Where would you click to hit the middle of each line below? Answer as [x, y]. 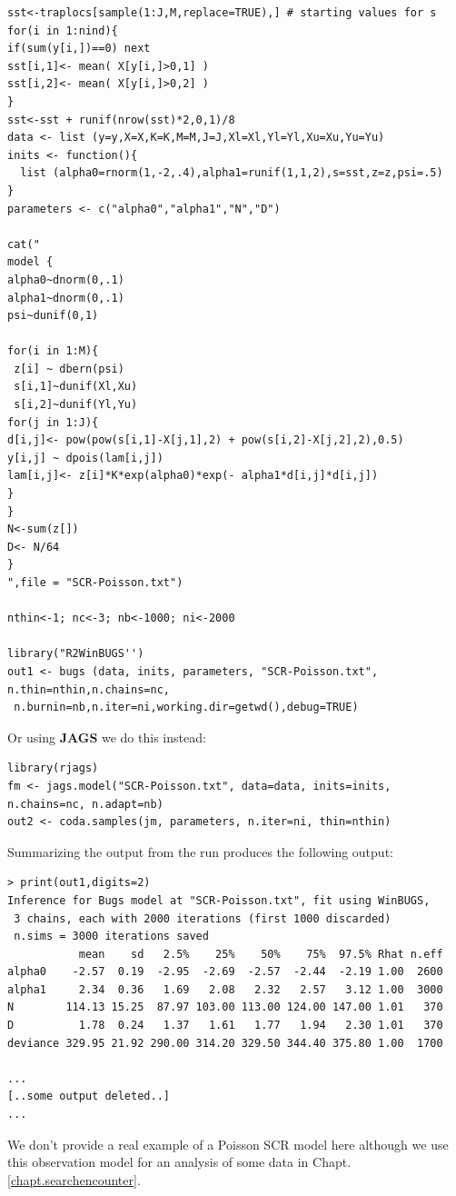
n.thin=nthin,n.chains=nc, [89, 689]
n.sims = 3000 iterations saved [111, 937]
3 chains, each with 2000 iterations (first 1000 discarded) [203, 918]
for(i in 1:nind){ [63, 30]
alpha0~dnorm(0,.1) [66, 279]
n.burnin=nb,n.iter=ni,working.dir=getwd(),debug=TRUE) [186, 708]
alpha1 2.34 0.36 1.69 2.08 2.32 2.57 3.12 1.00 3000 [225, 989]
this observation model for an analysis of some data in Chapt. [179, 1162]
